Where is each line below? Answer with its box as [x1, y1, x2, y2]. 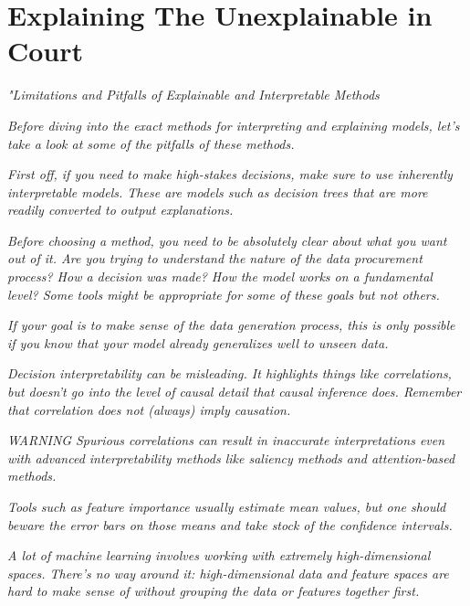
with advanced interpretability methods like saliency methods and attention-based [7, 448, 455, 467]
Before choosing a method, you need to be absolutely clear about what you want [7, 230, 447, 250]
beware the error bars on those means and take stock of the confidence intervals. [7, 515, 453, 534]
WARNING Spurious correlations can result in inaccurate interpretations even [7, 431, 445, 450]
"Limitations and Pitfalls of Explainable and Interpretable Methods [7, 85, 380, 104]
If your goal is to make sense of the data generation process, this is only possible [7, 315, 455, 335]
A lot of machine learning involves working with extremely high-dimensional [7, 546, 431, 565]
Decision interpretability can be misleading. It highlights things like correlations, [7, 364, 452, 383]
